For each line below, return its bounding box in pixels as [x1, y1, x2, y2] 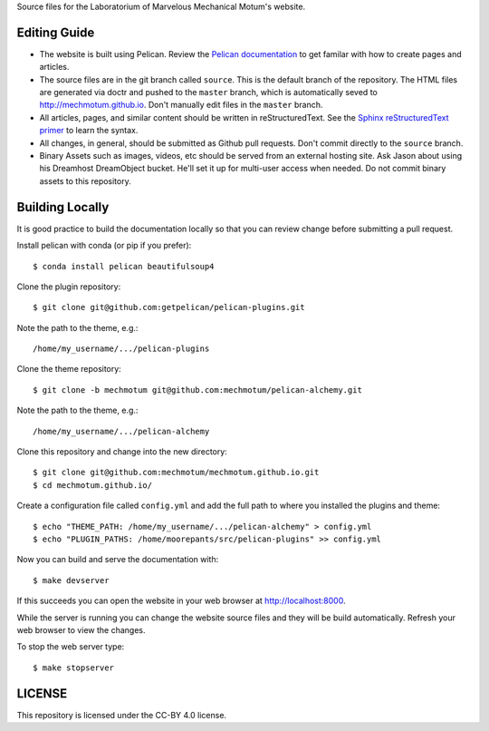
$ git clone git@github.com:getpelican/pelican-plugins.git [33, 302, 305, 313]
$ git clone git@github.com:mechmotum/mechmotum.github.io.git [33, 467, 320, 478]
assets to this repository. [39, 175, 131, 186]
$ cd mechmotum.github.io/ [33, 480, 153, 490]
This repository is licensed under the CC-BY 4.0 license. [16, 709, 226, 720]
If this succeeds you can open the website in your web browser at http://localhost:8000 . [16, 595, 346, 607]
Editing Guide [16, 24, 95, 40]
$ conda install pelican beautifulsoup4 [33, 261, 215, 271]
